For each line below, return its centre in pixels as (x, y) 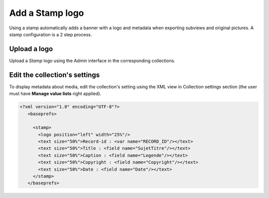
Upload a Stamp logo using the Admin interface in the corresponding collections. (92, 61)
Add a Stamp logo (47, 13)
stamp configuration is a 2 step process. (51, 34)
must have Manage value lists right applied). (55, 94)
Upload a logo (31, 49)
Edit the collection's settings (54, 75)
